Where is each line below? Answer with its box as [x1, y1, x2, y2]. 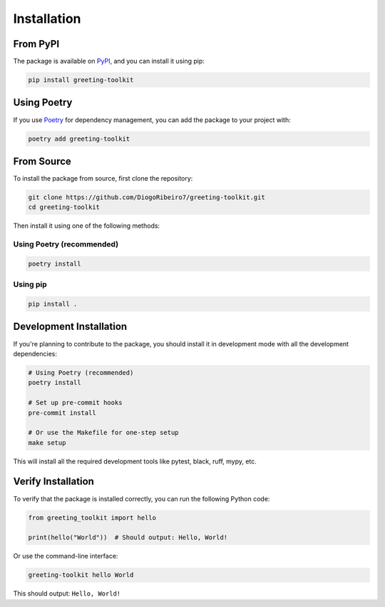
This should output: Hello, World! [13, 589, 121, 598]
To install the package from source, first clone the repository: [13, 174, 193, 183]
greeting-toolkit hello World [28, 571, 134, 579]
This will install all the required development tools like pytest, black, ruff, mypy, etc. [13, 457, 257, 466]
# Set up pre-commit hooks [28, 398, 123, 407]
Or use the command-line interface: [13, 552, 118, 561]
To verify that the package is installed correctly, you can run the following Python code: [13, 494, 270, 503]
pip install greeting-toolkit [28, 76, 134, 84]
